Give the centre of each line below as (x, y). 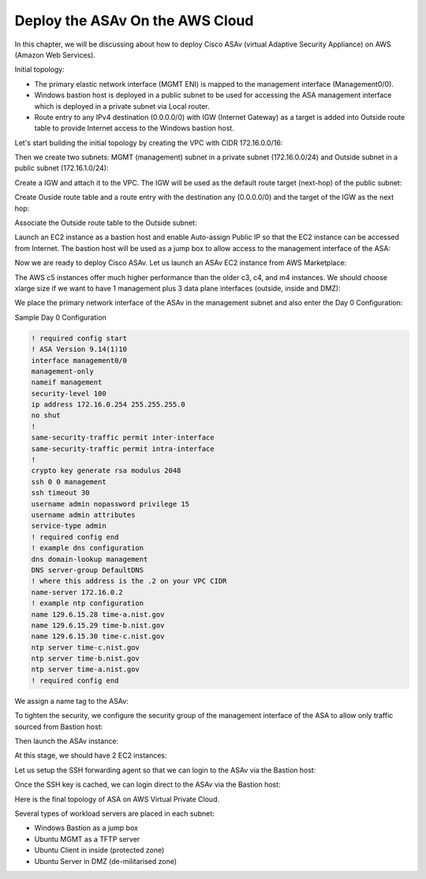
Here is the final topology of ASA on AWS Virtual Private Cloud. (117, 799)
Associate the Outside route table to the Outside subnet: (106, 223)
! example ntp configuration (88, 603)
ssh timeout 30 (60, 493)
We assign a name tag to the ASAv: (72, 701)
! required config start (79, 338)
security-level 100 (69, 393)
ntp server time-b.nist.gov (85, 658)
